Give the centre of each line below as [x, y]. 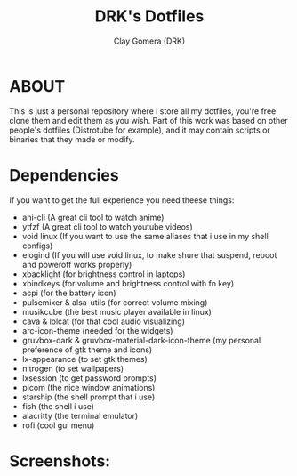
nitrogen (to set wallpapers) [73, 368]
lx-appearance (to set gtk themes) [85, 359]
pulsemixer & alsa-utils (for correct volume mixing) [115, 302]
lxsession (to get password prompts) [89, 378]
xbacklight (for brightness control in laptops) [104, 274]
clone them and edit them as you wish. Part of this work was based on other [148, 120]
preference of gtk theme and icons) [87, 350]
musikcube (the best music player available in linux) [116, 311]
